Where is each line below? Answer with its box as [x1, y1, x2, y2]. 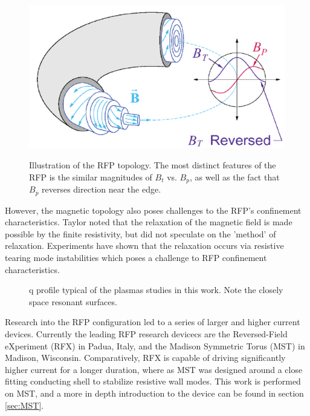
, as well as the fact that [189, 170, 280, 183]
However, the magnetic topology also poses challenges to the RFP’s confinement [5, 203, 302, 216]
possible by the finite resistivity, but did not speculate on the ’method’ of [5, 227, 276, 240]
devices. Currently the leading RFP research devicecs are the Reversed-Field [5, 328, 288, 340]
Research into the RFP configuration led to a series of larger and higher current [5, 315, 300, 328]
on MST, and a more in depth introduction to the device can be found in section [5, 386, 304, 399]
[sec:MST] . [5, 398, 44, 411]
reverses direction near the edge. [42, 183, 161, 196]
